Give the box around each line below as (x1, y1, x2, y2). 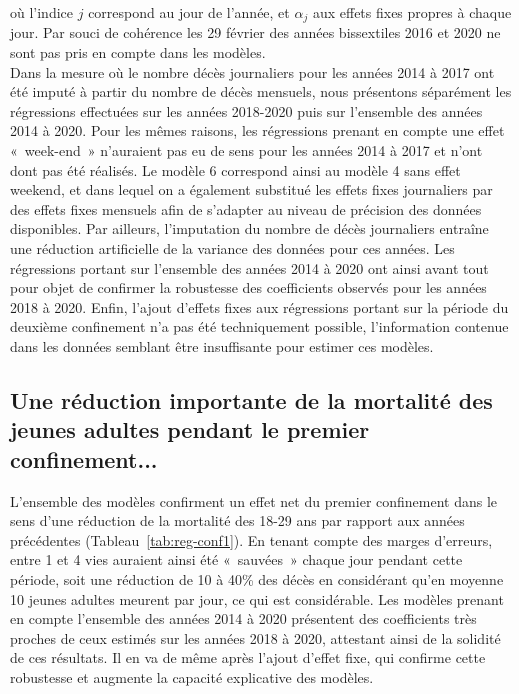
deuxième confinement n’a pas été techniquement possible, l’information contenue (10, 316, 509, 337)
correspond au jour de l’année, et (88, 2, 290, 22)
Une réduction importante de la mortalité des (10, 384, 493, 415)
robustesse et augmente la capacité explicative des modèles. (10, 666, 374, 687)
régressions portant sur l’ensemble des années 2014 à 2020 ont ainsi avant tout (10, 257, 489, 278)
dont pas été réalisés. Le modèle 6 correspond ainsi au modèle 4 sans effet (10, 159, 461, 180)
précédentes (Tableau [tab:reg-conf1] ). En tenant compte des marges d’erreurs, (10, 529, 493, 550)
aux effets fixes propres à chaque (312, 2, 512, 22)
